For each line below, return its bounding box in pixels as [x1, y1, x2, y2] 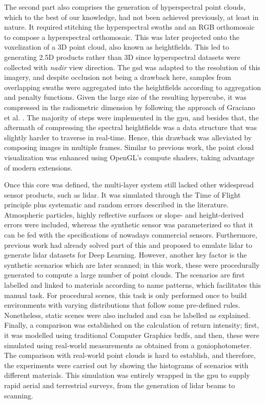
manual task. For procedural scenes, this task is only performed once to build [4, 289, 247, 300]
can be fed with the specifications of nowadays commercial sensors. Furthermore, [4, 229, 257, 240]
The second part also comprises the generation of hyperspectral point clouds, [4, 2, 246, 12]
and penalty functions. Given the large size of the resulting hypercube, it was [4, 92, 247, 102]
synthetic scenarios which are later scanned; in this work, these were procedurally [4, 259, 260, 270]
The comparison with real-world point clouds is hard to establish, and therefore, [4, 350, 256, 360]
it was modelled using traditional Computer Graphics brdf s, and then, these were [4, 330, 259, 340]
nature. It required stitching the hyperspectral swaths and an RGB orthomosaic [4, 22, 255, 32]
